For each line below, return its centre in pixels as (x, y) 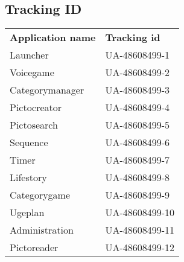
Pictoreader (34, 248)
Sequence (29, 142)
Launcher (29, 55)
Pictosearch (34, 125)
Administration (42, 230)
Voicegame (32, 72)
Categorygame (40, 195)
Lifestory (28, 177)
